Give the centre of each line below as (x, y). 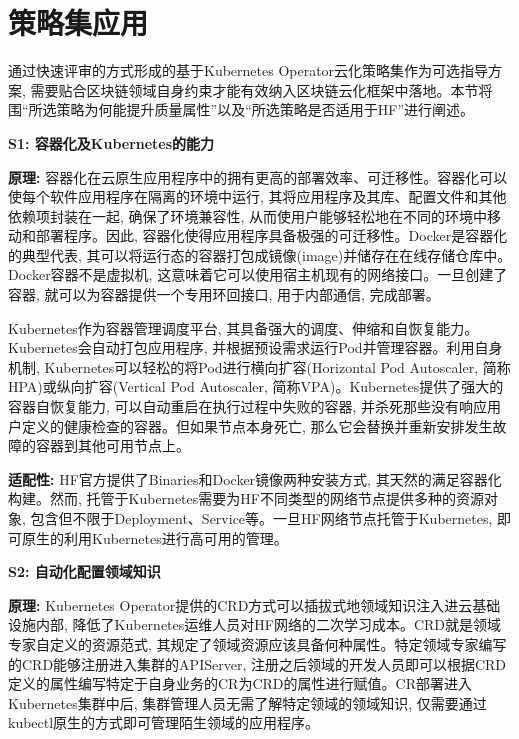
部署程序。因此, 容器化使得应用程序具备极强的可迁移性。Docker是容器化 (271, 235)
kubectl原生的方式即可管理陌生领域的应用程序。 (164, 722)
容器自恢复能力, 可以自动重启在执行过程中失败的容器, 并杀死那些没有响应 (248, 406)
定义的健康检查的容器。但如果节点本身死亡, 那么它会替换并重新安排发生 (257, 425)
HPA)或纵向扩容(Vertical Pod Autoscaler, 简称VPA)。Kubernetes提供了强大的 (256, 386)
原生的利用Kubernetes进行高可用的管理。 (154, 537)
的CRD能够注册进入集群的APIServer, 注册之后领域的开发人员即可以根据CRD (257, 663)
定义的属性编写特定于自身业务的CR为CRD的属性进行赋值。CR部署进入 (240, 683)
